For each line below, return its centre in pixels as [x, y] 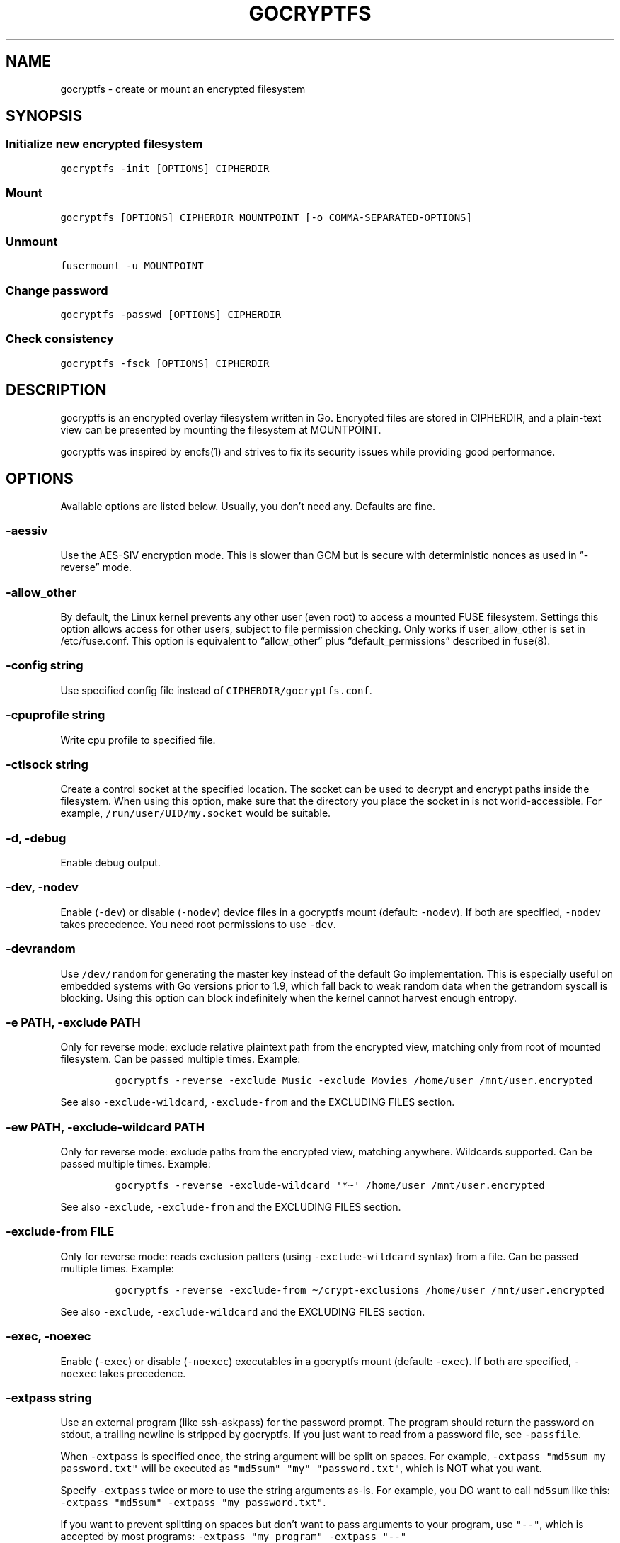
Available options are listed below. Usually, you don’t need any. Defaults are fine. [248, 506]
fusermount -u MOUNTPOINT [132, 266]
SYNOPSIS [44, 116]
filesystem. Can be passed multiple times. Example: [180, 1059]
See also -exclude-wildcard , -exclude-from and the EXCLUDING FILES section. [258, 1102]
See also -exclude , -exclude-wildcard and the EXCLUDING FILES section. [243, 1311]
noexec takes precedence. [123, 1373]
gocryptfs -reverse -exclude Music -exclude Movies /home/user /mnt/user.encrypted [354, 1081]
